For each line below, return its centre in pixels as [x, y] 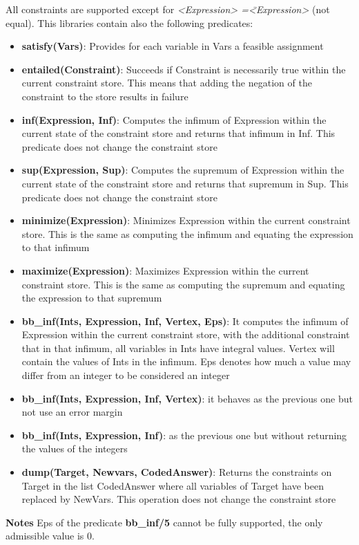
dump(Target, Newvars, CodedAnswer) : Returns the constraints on [177, 472]
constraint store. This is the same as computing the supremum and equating [183, 284]
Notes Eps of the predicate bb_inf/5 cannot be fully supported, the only [164, 522]
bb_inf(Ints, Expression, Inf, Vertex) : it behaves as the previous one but [187, 398]
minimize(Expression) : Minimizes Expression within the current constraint [186, 220]
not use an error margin [72, 412]
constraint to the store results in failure [105, 96]
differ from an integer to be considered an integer [126, 375]
